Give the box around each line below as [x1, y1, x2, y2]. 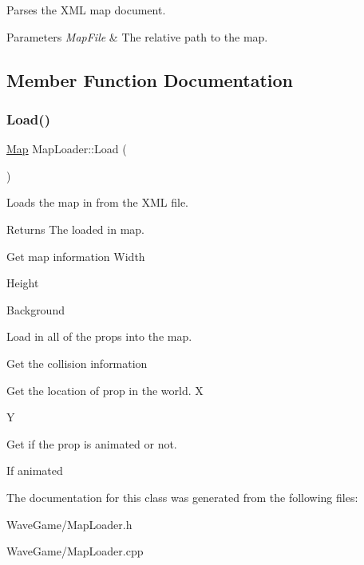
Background [6, 301, 65, 318]
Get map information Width [6, 247, 145, 264]
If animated [6, 462, 63, 479]
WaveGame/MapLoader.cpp [6, 543, 144, 559]
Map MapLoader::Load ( [6, 140, 127, 157]
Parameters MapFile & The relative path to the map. [6, 28, 268, 45]
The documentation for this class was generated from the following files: [6, 488, 358, 505]
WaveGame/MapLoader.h [6, 516, 133, 532]
